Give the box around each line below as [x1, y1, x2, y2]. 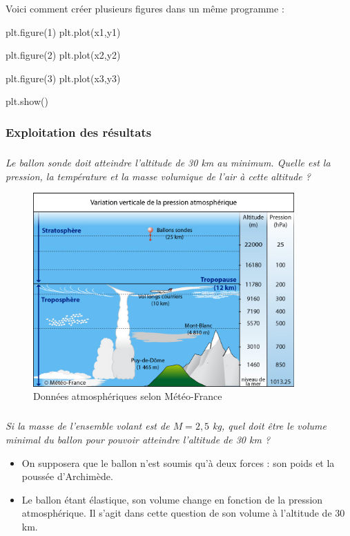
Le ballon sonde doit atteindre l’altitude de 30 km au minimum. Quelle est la [6, 155, 331, 170]
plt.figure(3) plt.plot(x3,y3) [6, 70, 121, 85]
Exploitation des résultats [6, 123, 152, 140]
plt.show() [6, 94, 48, 108]
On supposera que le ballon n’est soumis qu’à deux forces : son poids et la [21, 455, 335, 470]
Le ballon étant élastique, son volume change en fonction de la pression [21, 492, 323, 506]
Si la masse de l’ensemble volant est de [6, 419, 170, 433]
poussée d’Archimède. [21, 469, 113, 484]
